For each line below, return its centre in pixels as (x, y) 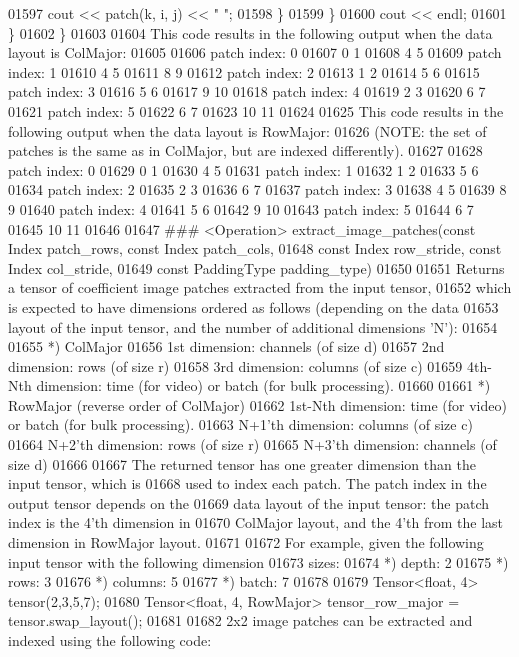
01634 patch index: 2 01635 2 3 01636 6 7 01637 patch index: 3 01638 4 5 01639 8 (257, 189)
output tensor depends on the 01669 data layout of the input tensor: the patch (249, 502)
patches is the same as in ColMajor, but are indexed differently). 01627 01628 (245, 150)
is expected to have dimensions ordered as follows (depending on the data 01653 (253, 306)
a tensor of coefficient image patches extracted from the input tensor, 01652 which (260, 287)
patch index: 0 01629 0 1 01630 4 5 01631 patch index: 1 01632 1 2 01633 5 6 (243, 169)
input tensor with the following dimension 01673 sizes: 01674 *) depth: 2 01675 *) (258, 561)
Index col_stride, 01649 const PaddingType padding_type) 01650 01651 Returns (256, 267)
